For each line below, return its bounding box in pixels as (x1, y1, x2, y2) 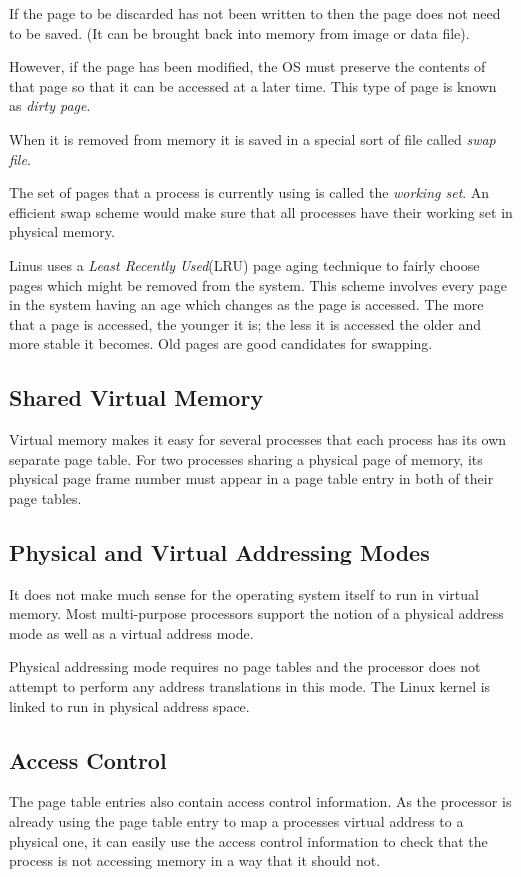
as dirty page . (9, 95, 91, 116)
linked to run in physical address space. (9, 695, 250, 716)
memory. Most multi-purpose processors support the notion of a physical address (9, 603, 504, 624)
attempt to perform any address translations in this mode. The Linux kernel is (9, 676, 491, 697)
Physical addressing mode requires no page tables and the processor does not (9, 656, 481, 677)
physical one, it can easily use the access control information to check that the (9, 830, 488, 851)
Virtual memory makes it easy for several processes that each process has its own (9, 429, 507, 450)
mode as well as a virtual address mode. (9, 622, 254, 643)
